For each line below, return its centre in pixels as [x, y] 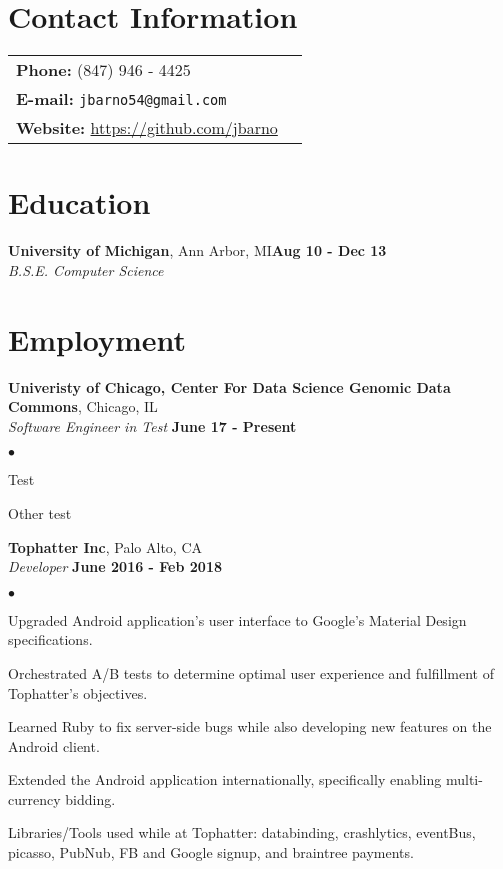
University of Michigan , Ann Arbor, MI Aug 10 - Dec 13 [197, 250]
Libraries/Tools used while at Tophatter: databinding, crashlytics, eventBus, [242, 832]
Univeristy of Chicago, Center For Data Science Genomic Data [229, 386]
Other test [40, 512]
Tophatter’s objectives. [78, 692]
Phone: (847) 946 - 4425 [103, 70]
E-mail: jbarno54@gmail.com [121, 99]
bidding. [90, 798]
